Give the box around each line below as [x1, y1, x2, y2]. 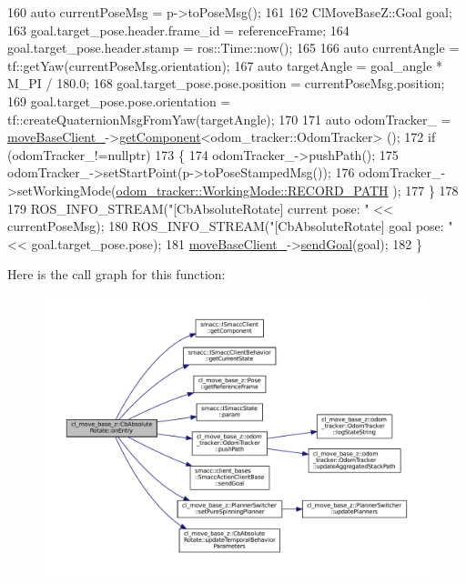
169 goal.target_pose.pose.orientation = [7, 91, 231, 110]
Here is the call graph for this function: [7, 265, 226, 284]
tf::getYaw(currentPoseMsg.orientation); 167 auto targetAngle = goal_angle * [7, 55, 443, 75]
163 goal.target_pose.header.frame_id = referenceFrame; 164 [7, 20, 349, 39]
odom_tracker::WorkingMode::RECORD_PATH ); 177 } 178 [116, 180, 459, 199]
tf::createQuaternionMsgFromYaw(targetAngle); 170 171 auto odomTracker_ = [7, 109, 451, 128]
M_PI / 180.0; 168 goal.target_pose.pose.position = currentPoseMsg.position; [7, 74, 445, 93]
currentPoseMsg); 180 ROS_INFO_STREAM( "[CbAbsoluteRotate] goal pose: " [7, 216, 453, 236]
